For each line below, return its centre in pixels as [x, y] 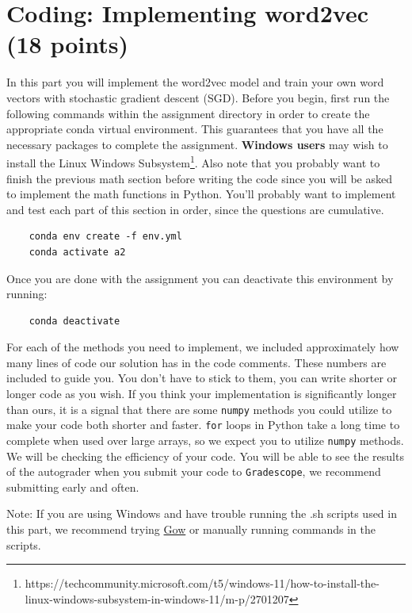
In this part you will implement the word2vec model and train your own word [195, 82]
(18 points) [68, 44]
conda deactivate [74, 321]
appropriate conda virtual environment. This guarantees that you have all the [195, 129]
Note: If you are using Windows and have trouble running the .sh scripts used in [202, 513]
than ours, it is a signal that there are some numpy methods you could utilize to [199, 409]
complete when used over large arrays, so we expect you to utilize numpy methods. [205, 440]
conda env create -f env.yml [105, 237]
